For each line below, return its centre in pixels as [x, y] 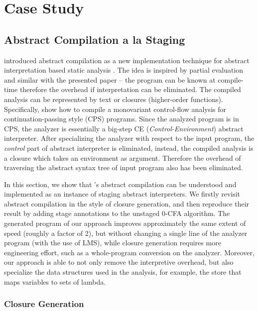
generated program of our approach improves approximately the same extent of [125, 223]
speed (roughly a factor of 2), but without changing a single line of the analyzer [126, 233]
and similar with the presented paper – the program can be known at [110, 79]
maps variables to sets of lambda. [55, 281]
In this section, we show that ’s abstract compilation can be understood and [120, 184]
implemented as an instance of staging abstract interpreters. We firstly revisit [122, 194]
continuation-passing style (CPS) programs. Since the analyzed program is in [122, 119]
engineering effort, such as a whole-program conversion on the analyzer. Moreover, [129, 252]
